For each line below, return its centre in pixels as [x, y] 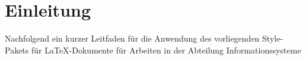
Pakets [17, 50]
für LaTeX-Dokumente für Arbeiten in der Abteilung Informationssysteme [166, 50]
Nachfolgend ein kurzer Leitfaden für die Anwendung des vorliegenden [132, 38]
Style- [273, 38]
